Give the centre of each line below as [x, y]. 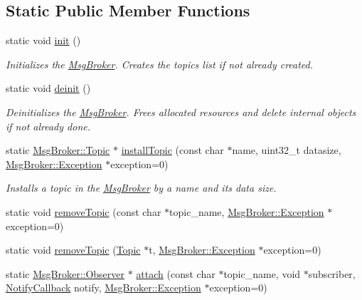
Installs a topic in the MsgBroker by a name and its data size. [141, 188]
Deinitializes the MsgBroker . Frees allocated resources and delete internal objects [181, 112]
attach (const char [176, 273]
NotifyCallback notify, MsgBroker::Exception [103, 288]
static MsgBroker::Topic [58, 150]
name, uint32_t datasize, [287, 150]
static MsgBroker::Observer [65, 273]
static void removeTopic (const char [84, 211]
